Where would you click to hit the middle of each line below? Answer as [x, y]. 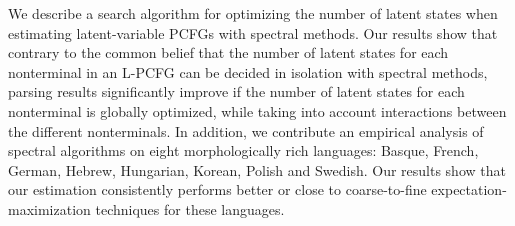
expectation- [469, 189]
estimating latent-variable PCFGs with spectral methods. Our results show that [253, 32]
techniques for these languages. [190, 208]
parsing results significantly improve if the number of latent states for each [236, 91]
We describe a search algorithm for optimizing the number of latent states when [253, 13]
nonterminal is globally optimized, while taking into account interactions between [257, 110]
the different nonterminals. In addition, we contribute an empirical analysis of [246, 130]
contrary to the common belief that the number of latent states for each [228, 52]
